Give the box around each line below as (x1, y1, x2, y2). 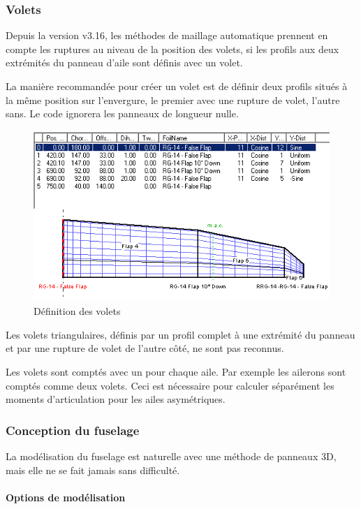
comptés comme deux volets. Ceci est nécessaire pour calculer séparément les (6, 378, 334, 392)
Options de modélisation (6, 489, 126, 504)
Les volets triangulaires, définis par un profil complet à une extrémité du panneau (6, 327, 355, 341)
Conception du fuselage (6, 421, 140, 438)
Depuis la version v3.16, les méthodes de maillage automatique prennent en (6, 28, 328, 43)
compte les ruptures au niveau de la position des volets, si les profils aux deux (6, 41, 339, 56)
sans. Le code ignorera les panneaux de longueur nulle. (6, 106, 239, 121)
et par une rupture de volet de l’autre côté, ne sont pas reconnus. (6, 341, 284, 355)
